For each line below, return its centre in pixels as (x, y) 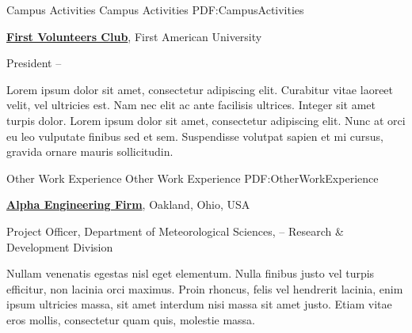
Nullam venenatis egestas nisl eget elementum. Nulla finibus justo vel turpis (191, 273)
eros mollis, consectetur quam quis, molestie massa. (131, 319)
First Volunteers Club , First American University (134, 36)
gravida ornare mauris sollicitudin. (90, 151)
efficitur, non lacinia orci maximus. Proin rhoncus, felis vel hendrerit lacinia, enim (205, 288)
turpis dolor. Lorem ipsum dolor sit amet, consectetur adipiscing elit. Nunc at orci (206, 120)
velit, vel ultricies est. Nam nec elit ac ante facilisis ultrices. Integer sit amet (191, 105)
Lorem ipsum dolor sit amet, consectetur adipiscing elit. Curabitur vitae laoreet (200, 89)
